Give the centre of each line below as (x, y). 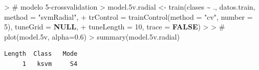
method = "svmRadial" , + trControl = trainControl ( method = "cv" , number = (128, 16)
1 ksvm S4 (50, 64)
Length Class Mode (41, 54)
